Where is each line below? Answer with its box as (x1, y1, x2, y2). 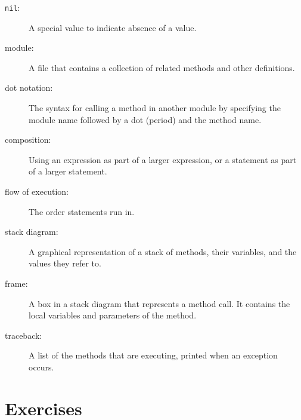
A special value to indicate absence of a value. (29, 21, 197, 33)
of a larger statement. (29, 165, 107, 177)
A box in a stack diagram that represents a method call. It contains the (29, 297, 290, 309)
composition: (5, 133, 51, 146)
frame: (5, 277, 28, 289)
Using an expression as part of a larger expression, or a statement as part (29, 153, 297, 165)
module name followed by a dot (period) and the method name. (29, 113, 262, 125)
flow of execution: (5, 185, 69, 197)
